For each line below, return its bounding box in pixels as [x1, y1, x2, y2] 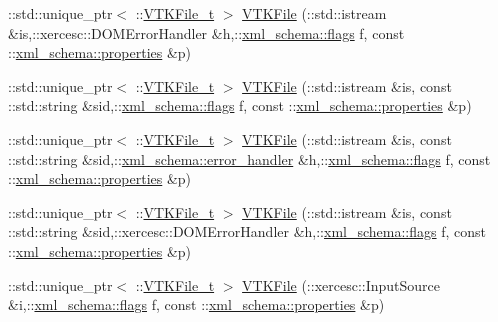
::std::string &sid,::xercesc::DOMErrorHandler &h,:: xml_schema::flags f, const [8, 221, 487, 242]
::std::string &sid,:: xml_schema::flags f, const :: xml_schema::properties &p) [8, 95, 472, 116]
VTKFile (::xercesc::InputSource [242, 274, 441, 295]
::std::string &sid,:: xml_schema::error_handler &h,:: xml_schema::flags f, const [8, 148, 491, 169]
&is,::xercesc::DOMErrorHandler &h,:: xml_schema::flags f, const [8, 22, 405, 43]
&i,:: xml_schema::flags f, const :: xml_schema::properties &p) [8, 294, 385, 315]
